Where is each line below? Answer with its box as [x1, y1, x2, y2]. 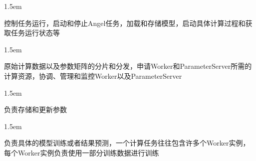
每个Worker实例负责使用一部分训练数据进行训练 [4, 147, 159, 158]
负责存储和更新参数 [4, 104, 67, 115]
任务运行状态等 [10, 27, 60, 38]
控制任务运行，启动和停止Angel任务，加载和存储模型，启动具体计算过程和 [4, 17, 246, 28]
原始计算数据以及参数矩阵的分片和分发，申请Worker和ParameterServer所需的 [4, 61, 252, 71]
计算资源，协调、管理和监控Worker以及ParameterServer [4, 70, 182, 81]
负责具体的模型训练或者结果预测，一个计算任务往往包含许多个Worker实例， [4, 138, 250, 148]
